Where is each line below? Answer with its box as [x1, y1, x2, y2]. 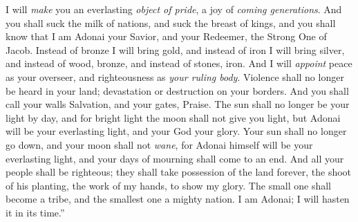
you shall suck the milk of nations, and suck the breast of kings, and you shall [6, 15, 336, 30]
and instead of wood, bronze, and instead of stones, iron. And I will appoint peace [6, 56, 352, 71]
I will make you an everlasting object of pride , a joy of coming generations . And [6, 2, 342, 16]
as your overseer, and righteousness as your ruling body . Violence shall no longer [6, 69, 344, 84]
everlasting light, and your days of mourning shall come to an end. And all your [6, 151, 344, 165]
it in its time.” [6, 205, 65, 219]
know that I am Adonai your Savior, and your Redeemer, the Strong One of [6, 29, 327, 44]
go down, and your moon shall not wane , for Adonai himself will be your [6, 137, 313, 151]
